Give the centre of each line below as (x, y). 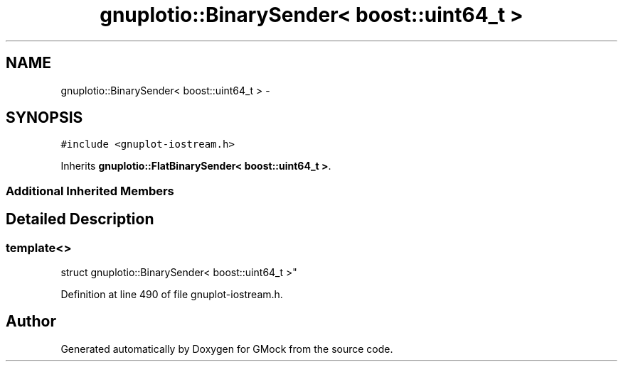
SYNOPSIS (44, 118)
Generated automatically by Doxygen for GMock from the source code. (227, 349)
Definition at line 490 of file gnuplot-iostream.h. (172, 295)
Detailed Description (80, 219)
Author (31, 322)
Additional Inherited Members (90, 191)
